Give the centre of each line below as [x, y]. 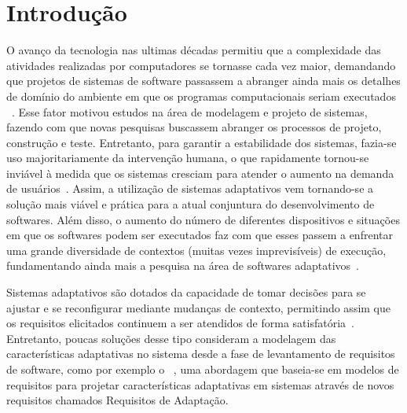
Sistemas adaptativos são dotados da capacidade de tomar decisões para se [186, 292]
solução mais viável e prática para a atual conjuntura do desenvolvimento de [191, 204]
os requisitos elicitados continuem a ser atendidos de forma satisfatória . [180, 323]
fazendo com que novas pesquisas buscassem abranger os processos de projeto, [194, 127]
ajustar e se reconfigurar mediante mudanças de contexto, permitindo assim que [199, 307]
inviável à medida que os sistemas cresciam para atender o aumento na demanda [200, 173]
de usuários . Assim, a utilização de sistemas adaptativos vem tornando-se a [190, 188]
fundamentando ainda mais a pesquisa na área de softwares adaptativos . [183, 265]
